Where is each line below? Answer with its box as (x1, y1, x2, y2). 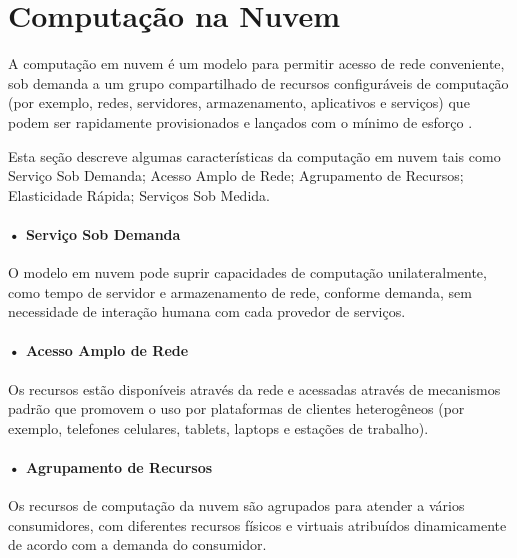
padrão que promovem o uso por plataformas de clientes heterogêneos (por (8, 398, 465, 419)
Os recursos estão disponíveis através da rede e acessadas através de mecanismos (8, 378, 501, 399)
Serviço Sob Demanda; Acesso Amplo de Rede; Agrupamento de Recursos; (8, 165, 464, 186)
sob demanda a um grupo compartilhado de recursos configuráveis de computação (8, 72, 509, 93)
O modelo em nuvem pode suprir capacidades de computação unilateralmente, (8, 262, 487, 283)
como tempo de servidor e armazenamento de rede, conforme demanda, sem (8, 281, 472, 302)
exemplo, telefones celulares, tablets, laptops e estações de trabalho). (8, 417, 429, 438)
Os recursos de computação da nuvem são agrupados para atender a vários (8, 495, 465, 516)
